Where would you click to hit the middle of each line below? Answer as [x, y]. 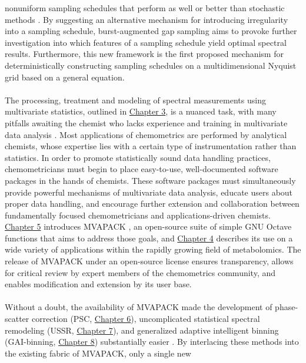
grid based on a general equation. [65, 77]
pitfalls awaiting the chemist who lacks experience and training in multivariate [146, 122]
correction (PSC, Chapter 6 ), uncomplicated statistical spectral [146, 319]
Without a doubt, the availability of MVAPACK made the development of [139, 307]
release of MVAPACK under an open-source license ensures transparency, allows [149, 261]
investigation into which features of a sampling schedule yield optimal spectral [146, 42]
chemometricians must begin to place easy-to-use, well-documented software [142, 169]
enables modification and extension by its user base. [98, 284]
